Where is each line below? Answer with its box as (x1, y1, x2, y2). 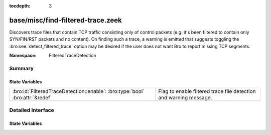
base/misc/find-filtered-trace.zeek (9, 16, 122, 25)
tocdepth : (9, 3, 31, 9)
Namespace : (9, 53, 37, 59)
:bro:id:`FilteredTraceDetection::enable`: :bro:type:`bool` (12, 88, 145, 95)
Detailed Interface (9, 107, 55, 114)
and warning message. (158, 94, 212, 101)
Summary (9, 65, 34, 72)
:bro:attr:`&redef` (12, 94, 52, 101)
